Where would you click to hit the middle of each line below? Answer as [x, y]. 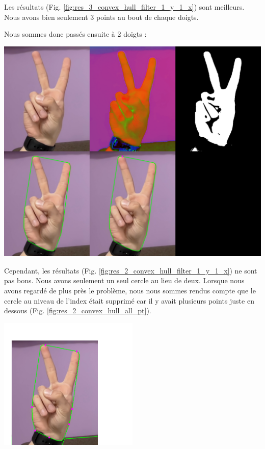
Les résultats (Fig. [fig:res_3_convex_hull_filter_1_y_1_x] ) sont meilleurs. [124, 7]
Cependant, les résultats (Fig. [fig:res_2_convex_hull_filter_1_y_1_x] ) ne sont [131, 270]
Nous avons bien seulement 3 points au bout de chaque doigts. [101, 17]
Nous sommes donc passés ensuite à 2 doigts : [75, 34]
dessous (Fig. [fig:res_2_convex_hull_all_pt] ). [78, 310]
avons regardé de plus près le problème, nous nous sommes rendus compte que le [130, 291]
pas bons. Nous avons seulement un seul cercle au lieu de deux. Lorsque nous [124, 280]
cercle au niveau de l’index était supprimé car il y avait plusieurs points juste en [129, 300]
